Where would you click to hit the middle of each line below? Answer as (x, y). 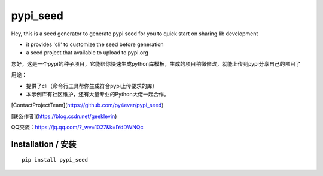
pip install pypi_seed (55, 160)
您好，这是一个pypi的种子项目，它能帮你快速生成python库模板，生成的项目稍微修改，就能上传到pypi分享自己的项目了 (156, 63)
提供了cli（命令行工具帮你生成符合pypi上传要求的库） (92, 86)
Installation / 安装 (44, 144)
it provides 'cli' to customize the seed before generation (95, 44)
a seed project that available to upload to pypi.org (87, 53)
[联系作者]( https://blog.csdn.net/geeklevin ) (64, 116)
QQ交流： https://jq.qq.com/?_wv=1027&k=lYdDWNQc (77, 127)
